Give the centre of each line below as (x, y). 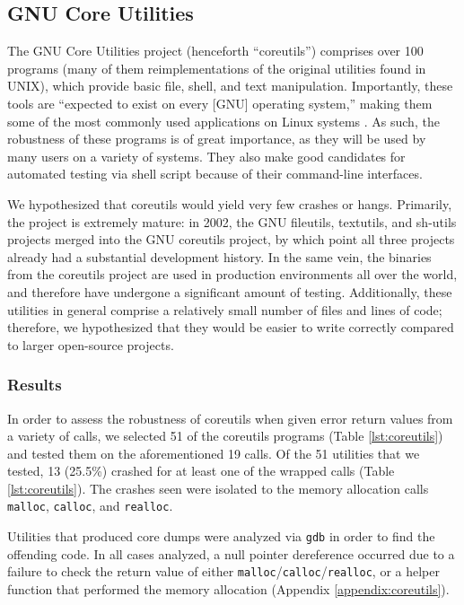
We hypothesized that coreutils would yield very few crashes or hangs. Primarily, (230, 203)
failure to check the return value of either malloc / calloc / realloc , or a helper (223, 571)
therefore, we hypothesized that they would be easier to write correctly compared (231, 327)
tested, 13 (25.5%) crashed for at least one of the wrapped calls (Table (201, 471)
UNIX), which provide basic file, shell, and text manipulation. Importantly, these (230, 86)
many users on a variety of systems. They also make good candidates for (206, 156)
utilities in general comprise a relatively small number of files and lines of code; (225, 309)
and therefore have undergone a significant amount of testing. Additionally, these (230, 291)
